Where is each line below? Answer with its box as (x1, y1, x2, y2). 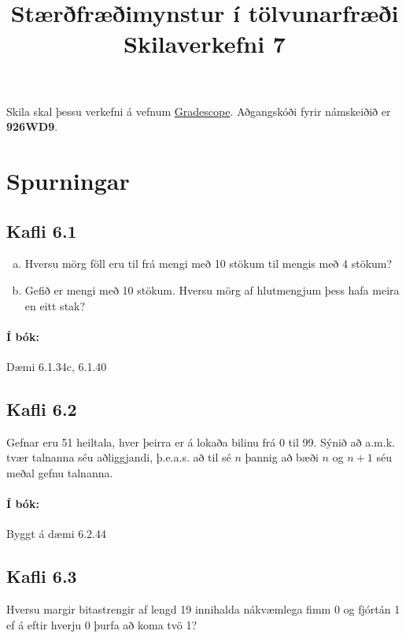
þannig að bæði (245, 449, 319, 466)
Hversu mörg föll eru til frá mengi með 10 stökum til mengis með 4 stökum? (24, 255, 393, 272)
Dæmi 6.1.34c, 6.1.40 (6, 358, 107, 374)
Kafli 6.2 (6, 396, 77, 421)
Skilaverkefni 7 (124, 28, 286, 60)
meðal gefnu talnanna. (6, 464, 113, 480)
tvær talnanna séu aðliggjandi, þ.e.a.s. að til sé (6, 449, 231, 466)
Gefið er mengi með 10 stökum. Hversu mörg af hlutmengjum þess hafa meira (24, 281, 400, 298)
